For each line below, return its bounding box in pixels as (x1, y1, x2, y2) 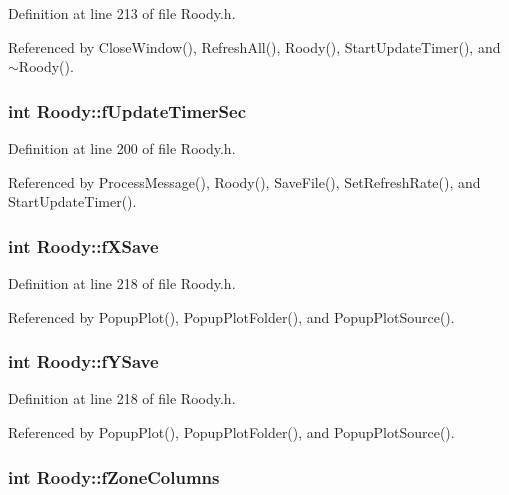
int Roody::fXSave (8, 233, 159, 258)
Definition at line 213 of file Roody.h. (8, 3, 236, 23)
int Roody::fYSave (8, 349, 159, 374)
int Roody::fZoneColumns (8, 464, 220, 489)
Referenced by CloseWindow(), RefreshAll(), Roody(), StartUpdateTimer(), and (8, 36, 501, 57)
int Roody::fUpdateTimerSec (8, 98, 247, 123)
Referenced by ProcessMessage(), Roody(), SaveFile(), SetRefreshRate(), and (8, 171, 481, 192)
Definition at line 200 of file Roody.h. (8, 138, 236, 158)
